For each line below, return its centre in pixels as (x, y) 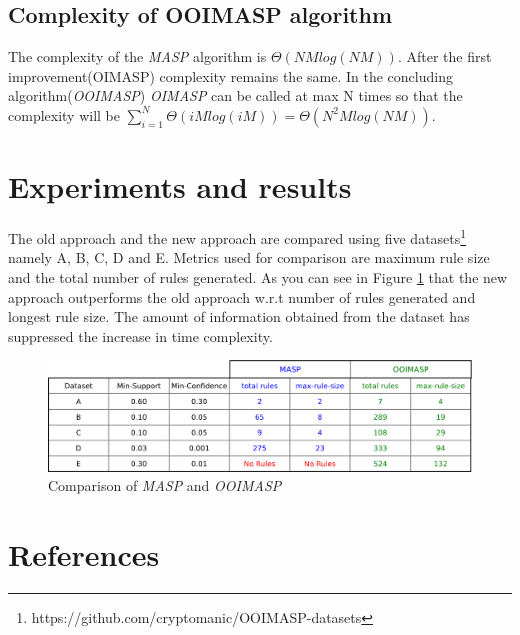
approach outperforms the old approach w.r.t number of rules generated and (242, 296)
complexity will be (64, 114)
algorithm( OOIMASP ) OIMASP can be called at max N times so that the (235, 95)
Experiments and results (180, 186)
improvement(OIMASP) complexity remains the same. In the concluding (230, 75)
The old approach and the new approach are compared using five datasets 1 (237, 236)
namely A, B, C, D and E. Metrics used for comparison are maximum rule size (249, 257)
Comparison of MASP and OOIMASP (165, 485)
